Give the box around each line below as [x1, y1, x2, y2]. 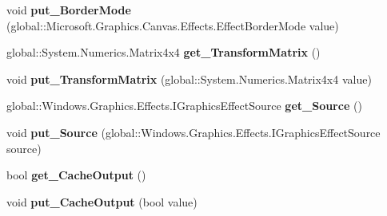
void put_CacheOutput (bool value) [6, 193, 197, 210]
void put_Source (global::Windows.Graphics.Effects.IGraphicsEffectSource [6, 124, 381, 140]
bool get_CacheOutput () [6, 167, 146, 183]
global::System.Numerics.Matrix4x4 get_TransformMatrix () [6, 44, 321, 61]
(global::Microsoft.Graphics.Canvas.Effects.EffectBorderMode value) [6, 17, 339, 33]
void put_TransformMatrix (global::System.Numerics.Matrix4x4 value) [6, 70, 372, 87]
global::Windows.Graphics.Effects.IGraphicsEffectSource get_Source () [6, 97, 362, 114]
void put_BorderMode [6, 2, 131, 18]
